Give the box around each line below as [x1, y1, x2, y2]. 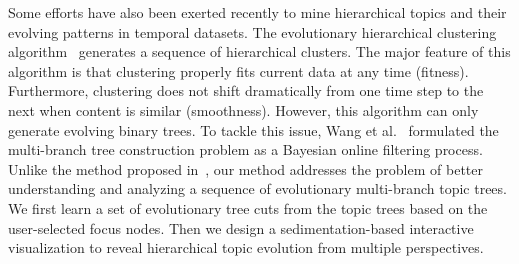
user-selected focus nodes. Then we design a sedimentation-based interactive [8, 217, 474, 238]
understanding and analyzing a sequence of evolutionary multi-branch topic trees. [8, 178, 507, 199]
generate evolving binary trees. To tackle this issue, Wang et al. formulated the [8, 119, 499, 140]
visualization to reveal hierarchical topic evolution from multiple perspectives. [8, 237, 484, 258]
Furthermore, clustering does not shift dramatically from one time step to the [8, 80, 484, 101]
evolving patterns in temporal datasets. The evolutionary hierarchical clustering [8, 21, 497, 42]
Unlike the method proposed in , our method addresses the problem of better [8, 158, 483, 179]
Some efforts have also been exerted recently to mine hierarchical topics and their [8, 2, 507, 22]
